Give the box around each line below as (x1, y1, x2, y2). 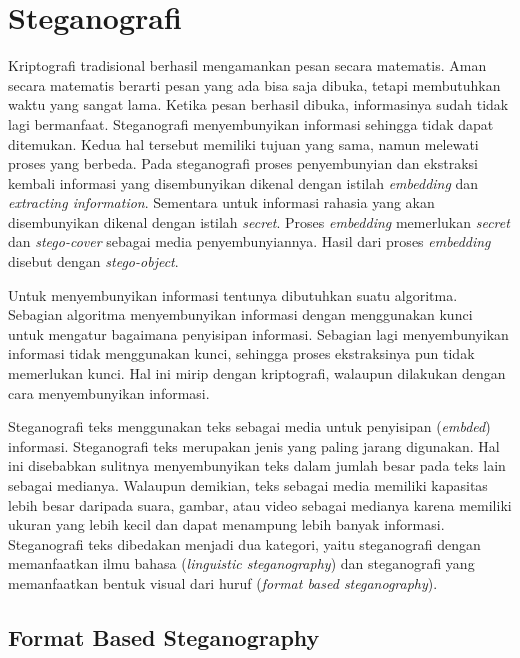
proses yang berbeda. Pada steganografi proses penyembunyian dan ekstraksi (8, 153, 478, 174)
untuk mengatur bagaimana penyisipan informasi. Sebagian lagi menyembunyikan (8, 323, 509, 344)
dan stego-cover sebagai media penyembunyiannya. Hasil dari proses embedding (8, 231, 491, 252)
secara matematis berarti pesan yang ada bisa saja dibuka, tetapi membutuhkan (8, 74, 501, 95)
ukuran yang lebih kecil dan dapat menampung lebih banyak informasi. (8, 514, 445, 535)
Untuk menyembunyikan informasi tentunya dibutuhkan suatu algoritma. (8, 284, 458, 305)
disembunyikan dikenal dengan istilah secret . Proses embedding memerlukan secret (8, 211, 510, 232)
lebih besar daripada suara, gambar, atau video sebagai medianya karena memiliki (8, 494, 512, 515)
